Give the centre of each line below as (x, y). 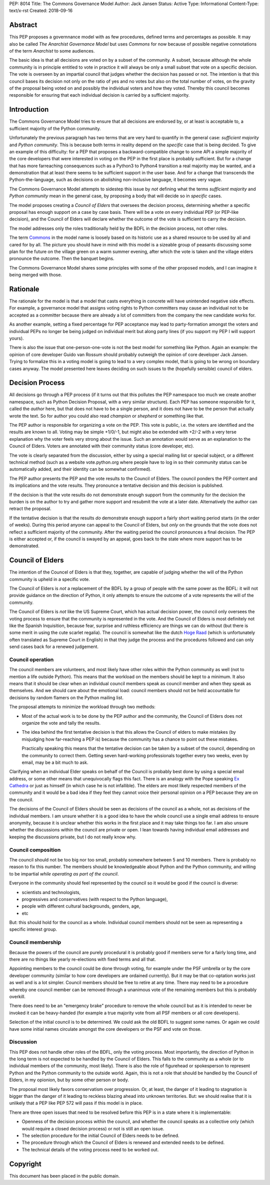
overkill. (17, 996)
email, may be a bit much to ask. (55, 762)
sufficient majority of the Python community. (55, 128)
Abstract (23, 25)
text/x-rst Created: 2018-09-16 (41, 11)
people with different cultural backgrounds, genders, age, (81, 906)
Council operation (31, 660)
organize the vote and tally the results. (61, 723)
